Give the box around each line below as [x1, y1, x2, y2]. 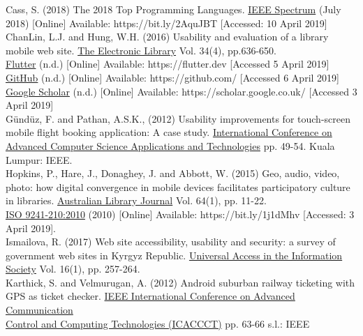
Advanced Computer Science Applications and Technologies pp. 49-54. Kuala [6, 138, 335, 153]
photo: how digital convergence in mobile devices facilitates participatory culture [6, 179, 350, 194]
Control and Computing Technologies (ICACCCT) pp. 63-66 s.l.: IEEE [6, 316, 310, 330]
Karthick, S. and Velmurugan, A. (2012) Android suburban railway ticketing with [6, 275, 355, 289]
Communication [6, 303, 73, 317]
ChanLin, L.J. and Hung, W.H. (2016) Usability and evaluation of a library [6, 29, 329, 44]
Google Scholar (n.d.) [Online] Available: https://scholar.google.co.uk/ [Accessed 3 [6, 84, 357, 98]
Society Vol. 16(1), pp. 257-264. [6, 261, 140, 276]
